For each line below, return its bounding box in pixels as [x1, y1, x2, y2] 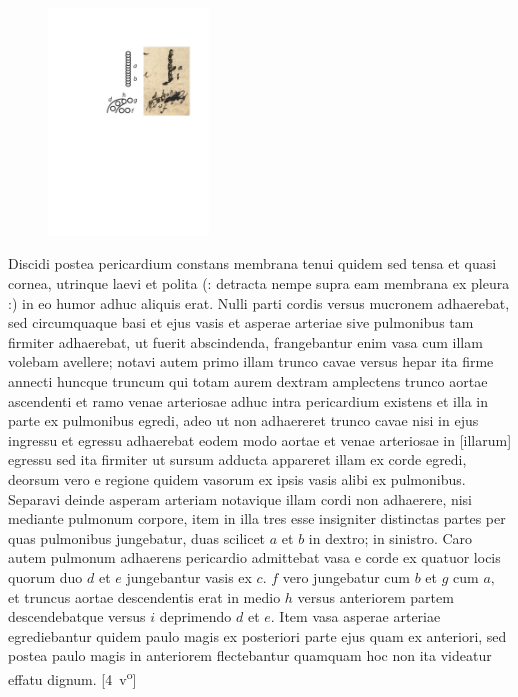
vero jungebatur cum [282, 566, 411, 587]
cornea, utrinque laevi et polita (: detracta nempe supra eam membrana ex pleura [8, 273, 510, 294]
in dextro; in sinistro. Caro [308, 527, 473, 548]
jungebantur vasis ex [126, 566, 252, 587]
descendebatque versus [8, 606, 146, 627]
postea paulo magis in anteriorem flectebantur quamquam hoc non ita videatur [8, 645, 492, 666]
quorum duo [8, 566, 83, 587]
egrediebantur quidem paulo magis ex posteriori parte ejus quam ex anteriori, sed [8, 625, 507, 646]
